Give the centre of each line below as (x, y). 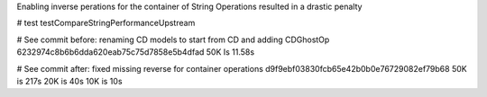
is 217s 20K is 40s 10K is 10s (69, 81)
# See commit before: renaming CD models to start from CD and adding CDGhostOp (173, 40)
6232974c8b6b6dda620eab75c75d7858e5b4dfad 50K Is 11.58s (136, 52)
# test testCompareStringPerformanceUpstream (106, 23)
